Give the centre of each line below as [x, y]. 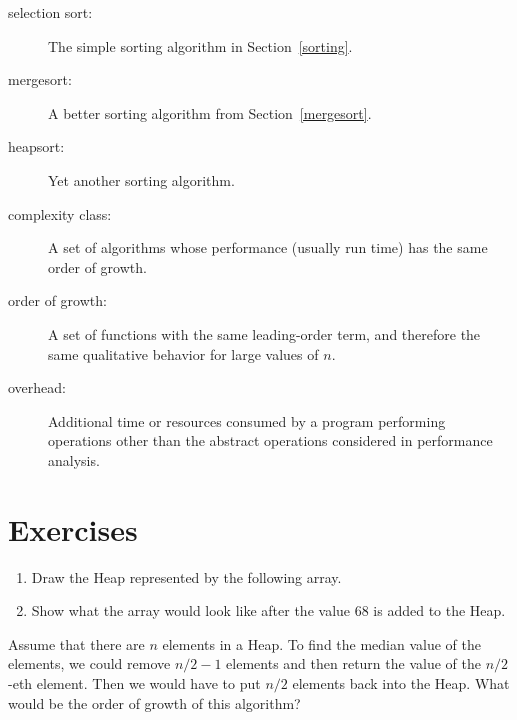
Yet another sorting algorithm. [141, 179]
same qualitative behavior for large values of [183, 353]
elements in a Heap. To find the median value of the [321, 643]
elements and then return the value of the [353, 663]
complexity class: [60, 213]
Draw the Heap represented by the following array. [186, 576]
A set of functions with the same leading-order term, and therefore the [264, 333]
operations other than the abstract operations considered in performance [270, 440]
